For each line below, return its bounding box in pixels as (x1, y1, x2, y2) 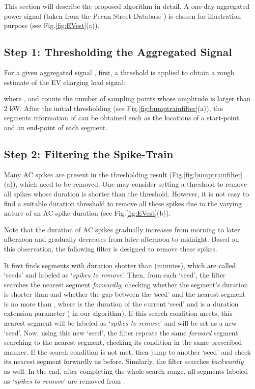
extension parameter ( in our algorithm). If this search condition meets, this (4, 308, 232, 318)
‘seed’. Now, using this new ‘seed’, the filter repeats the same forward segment (4, 327, 238, 337)
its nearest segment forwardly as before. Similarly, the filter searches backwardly (4, 356, 244, 366)
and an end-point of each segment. (4, 122, 108, 132)
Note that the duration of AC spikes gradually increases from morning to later (4, 224, 240, 234)
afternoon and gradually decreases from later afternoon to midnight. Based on (4, 234, 239, 244)
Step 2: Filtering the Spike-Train (4, 146, 173, 161)
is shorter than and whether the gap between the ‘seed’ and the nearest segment (4, 289, 246, 299)
